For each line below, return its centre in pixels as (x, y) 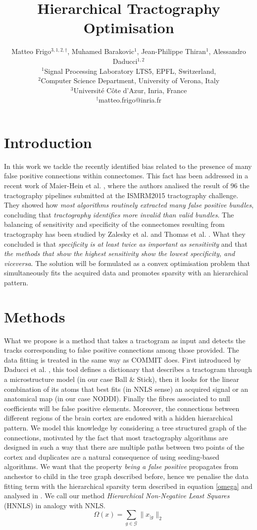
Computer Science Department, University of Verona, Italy (130, 80)
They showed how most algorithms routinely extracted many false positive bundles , (129, 205)
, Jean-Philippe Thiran (171, 51)
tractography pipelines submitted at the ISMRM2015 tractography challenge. (121, 195)
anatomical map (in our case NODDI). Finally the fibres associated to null (117, 398)
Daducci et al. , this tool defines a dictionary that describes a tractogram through (128, 369)
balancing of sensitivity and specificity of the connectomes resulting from (114, 224)
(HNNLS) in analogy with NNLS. (55, 505)
